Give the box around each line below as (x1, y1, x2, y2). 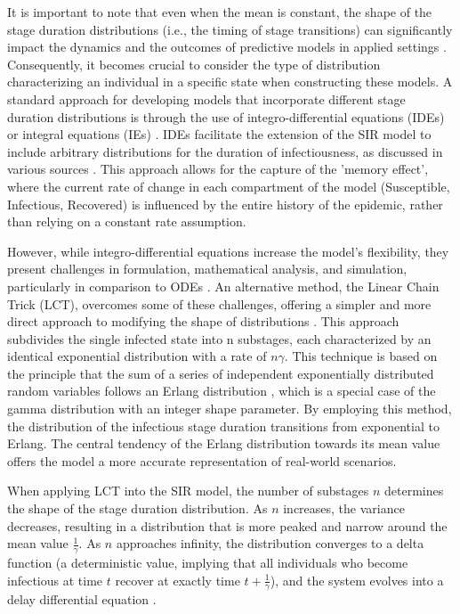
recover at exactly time (115, 570, 240, 589)
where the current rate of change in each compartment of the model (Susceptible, (7, 176, 450, 195)
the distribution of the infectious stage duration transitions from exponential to (7, 416, 440, 435)
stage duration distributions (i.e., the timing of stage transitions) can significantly (7, 20, 453, 38)
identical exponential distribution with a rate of (7, 347, 267, 365)
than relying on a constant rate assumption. (7, 212, 246, 231)
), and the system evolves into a (270, 570, 444, 589)
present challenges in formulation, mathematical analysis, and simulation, (7, 259, 408, 278)
